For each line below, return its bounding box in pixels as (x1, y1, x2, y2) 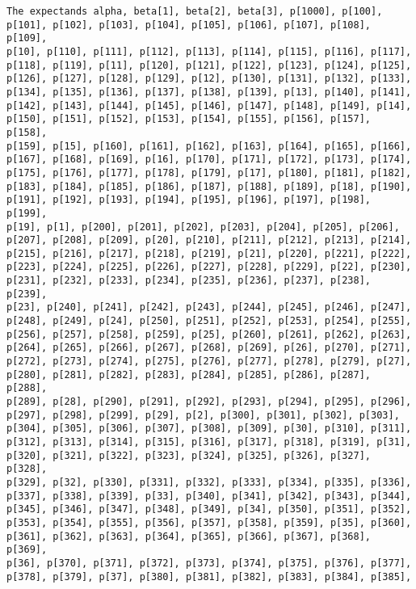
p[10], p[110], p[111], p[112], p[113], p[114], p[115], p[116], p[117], (6, 45, 412, 57)
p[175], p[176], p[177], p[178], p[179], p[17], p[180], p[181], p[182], (6, 166, 412, 179)
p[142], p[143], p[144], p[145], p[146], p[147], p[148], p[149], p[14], (6, 99, 412, 111)
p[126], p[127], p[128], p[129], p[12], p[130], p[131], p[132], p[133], (6, 73, 412, 85)
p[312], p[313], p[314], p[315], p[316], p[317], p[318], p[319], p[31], (6, 436, 412, 448)
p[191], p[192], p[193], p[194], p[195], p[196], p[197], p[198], (6, 194, 372, 206)
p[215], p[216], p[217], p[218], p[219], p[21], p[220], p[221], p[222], (6, 247, 412, 259)
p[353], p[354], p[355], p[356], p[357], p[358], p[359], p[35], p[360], (6, 516, 412, 528)
